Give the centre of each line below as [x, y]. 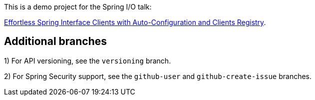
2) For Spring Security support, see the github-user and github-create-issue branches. [158, 76]
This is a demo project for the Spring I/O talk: [78, 7]
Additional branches [56, 41]
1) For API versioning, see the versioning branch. [88, 60]
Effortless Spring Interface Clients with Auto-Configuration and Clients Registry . [135, 22]
